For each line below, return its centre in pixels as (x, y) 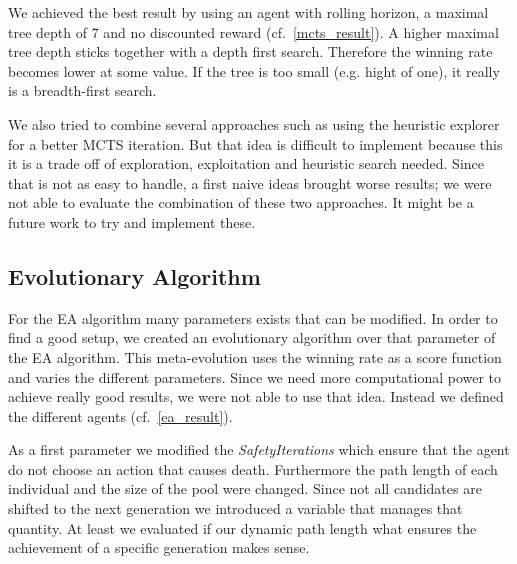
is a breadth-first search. (82, 90)
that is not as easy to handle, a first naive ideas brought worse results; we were (250, 182)
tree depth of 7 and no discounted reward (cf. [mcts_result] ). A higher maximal (253, 31)
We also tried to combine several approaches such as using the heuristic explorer (254, 123)
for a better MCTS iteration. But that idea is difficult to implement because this (255, 143)
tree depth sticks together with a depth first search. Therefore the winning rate (250, 51)
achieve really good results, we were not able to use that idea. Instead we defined (256, 396)
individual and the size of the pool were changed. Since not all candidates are (245, 488)
